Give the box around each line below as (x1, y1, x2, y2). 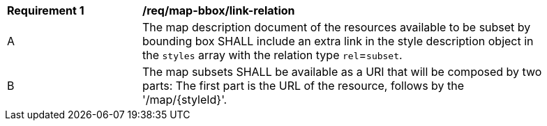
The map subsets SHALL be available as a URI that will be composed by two (142, 65, 542, 79)
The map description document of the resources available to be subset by (142, 20, 531, 34)
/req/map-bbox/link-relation (142, 3, 295, 17)
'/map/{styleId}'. (142, 93, 227, 107)
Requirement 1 (7, 3, 84, 17)
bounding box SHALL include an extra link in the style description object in (142, 34, 534, 48)
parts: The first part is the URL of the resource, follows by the (142, 79, 465, 93)
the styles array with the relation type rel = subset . (142, 48, 403, 62)
